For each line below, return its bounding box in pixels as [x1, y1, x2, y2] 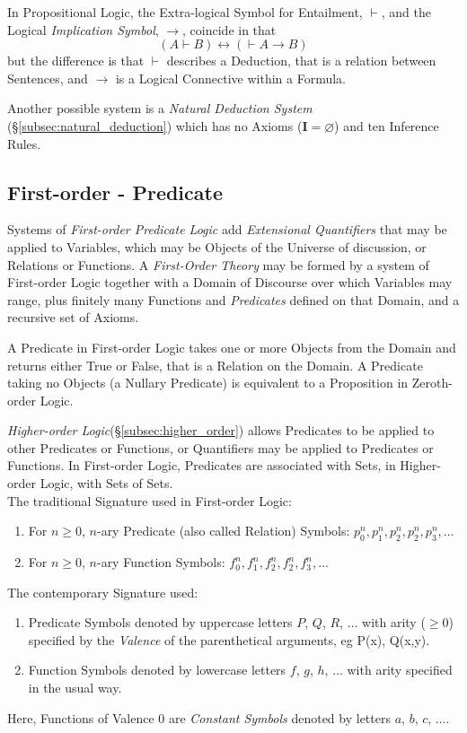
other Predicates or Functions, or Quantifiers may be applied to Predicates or [7, 438, 434, 457]
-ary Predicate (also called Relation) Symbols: [96, 521, 350, 540]
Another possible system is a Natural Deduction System [7, 99, 313, 118]
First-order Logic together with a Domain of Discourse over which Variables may [7, 273, 453, 292]
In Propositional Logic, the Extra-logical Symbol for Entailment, [7, 3, 363, 21]
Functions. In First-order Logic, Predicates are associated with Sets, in [7, 456, 396, 475]
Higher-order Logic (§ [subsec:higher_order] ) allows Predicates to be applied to [7, 421, 435, 440]
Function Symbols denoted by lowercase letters [28, 660, 286, 679]
